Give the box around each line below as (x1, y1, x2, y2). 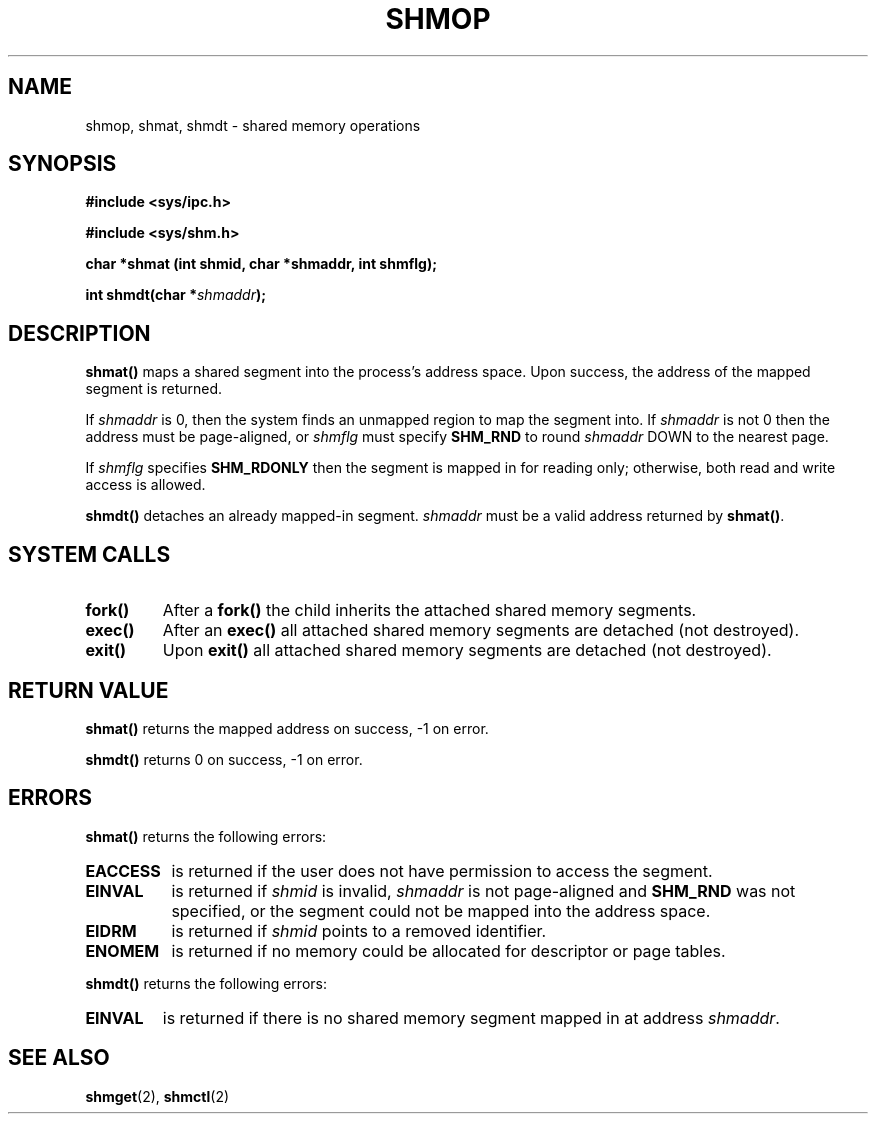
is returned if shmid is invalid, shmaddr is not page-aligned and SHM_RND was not (171, 880, 796, 901)
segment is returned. (85, 380, 223, 398)
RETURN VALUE (8, 677, 169, 703)
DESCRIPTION (8, 320, 151, 346)
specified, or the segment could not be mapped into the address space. (171, 900, 711, 921)
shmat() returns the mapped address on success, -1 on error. (85, 719, 489, 737)
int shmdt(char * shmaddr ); (85, 286, 266, 304)
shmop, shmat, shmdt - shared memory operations (85, 116, 421, 134)
